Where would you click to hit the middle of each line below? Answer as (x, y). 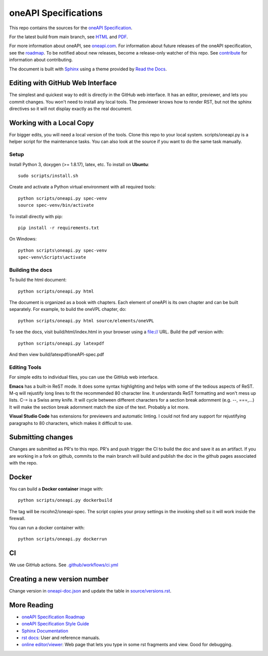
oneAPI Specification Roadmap (53, 617)
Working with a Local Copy (52, 123)
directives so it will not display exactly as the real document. (71, 109)
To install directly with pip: (36, 216)
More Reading (31, 605)
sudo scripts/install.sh (48, 176)
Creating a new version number (59, 579)
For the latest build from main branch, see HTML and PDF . (69, 37)
